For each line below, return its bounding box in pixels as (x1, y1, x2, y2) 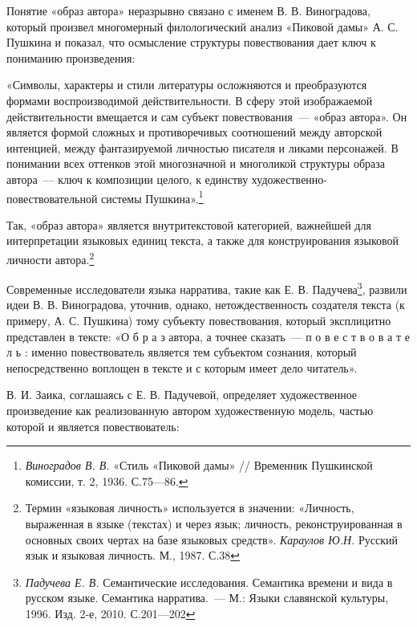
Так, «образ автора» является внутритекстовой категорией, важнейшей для (6, 216, 371, 233)
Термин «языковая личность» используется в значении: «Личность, (25, 499, 354, 516)
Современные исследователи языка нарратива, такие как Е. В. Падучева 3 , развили (6, 279, 407, 297)
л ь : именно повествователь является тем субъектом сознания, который (6, 344, 357, 360)
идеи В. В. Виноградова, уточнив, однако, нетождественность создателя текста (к (6, 296, 405, 313)
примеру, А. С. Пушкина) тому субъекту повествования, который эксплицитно (6, 312, 391, 329)
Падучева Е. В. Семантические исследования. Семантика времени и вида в (25, 573, 393, 590)
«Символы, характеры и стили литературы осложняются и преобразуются (6, 76, 367, 93)
